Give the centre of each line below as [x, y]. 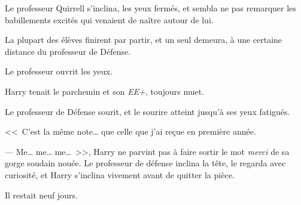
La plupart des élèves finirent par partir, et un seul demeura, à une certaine [144, 40]
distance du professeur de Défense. [68, 51]
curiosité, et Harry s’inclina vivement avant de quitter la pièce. [120, 174]
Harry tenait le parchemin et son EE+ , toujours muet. [105, 91]
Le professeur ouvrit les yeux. [59, 71]
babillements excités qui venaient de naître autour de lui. [109, 19]
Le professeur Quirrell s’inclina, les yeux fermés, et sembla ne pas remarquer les [150, 8]
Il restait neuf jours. [41, 195]
